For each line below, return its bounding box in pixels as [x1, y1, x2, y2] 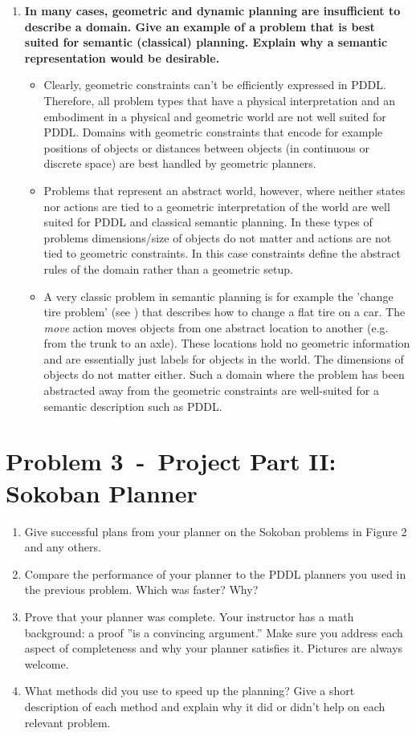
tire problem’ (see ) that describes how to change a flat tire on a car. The [43, 303, 406, 320]
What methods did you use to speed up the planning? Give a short [24, 682, 355, 699]
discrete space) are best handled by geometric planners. [43, 155, 316, 172]
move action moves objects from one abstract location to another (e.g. [43, 319, 389, 335]
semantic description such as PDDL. [43, 397, 222, 414]
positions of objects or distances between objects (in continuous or [43, 139, 370, 156]
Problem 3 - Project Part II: [6, 445, 336, 478]
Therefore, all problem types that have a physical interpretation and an [43, 91, 396, 108]
